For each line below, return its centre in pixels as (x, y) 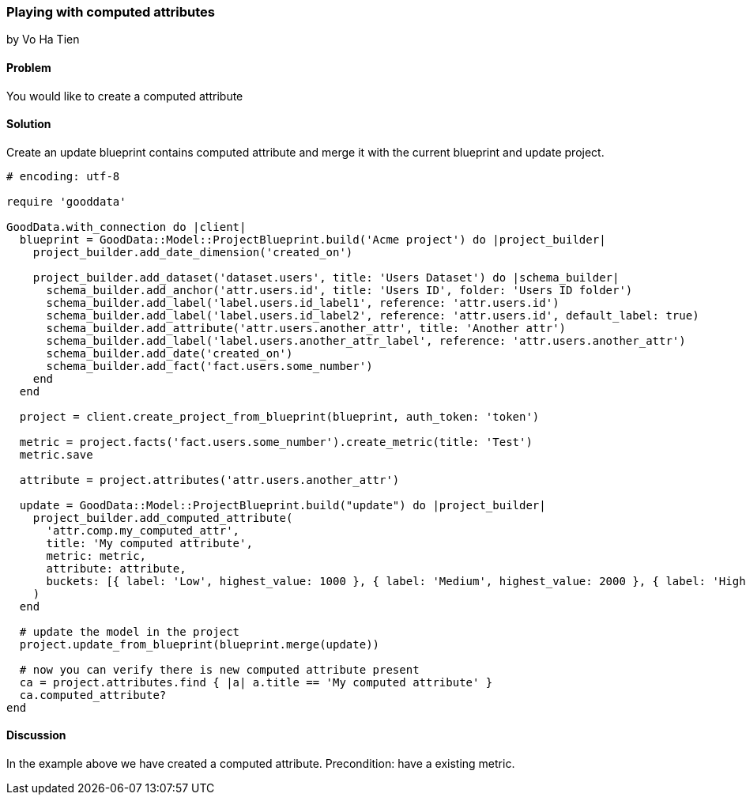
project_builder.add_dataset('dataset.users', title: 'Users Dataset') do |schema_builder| (326, 277)
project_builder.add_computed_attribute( (163, 518)
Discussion (36, 735)
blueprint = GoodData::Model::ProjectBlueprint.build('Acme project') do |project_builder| (313, 239)
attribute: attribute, (116, 568)
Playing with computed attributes (111, 12)
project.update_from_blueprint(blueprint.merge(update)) (200, 644)
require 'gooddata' (66, 201)
